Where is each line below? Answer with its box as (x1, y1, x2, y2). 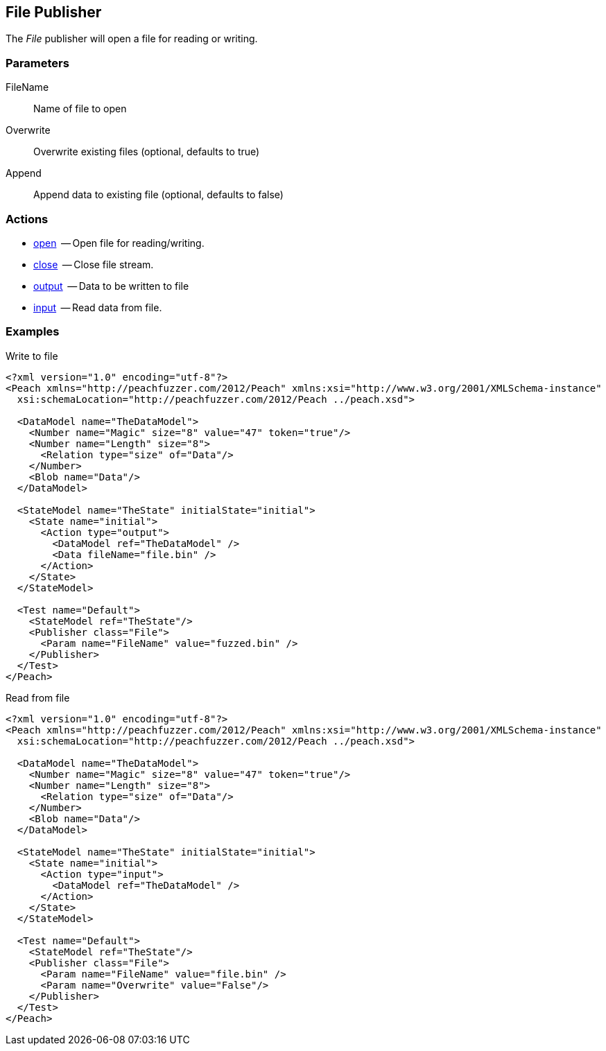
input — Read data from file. (33, 301, 162, 313)
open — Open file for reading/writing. (33, 236, 205, 249)
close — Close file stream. (33, 258, 154, 270)
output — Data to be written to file (33, 279, 189, 292)
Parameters (6, 55, 69, 70)
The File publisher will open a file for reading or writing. (6, 33, 258, 45)
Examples (6, 324, 60, 339)
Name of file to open (33, 103, 127, 115)
